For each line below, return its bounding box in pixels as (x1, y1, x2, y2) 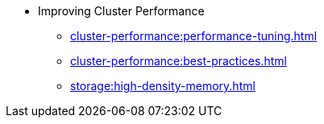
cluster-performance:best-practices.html (70, 54, 287, 68)
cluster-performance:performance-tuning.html (70, 29, 318, 43)
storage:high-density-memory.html (70, 79, 255, 93)
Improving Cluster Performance (38, 4, 205, 18)
